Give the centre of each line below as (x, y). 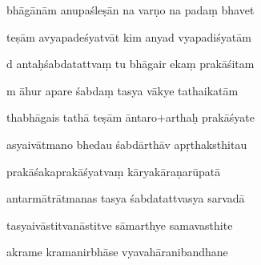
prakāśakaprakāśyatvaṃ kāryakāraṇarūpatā (114, 171)
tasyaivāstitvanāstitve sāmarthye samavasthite (120, 225)
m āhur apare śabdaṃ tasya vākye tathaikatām (122, 90)
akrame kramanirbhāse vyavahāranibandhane (117, 252)
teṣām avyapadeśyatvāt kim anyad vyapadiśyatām (129, 36)
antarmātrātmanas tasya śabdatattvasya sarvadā (126, 198)
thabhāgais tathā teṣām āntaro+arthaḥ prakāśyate (130, 117)
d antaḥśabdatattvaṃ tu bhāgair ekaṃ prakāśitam (130, 64)
